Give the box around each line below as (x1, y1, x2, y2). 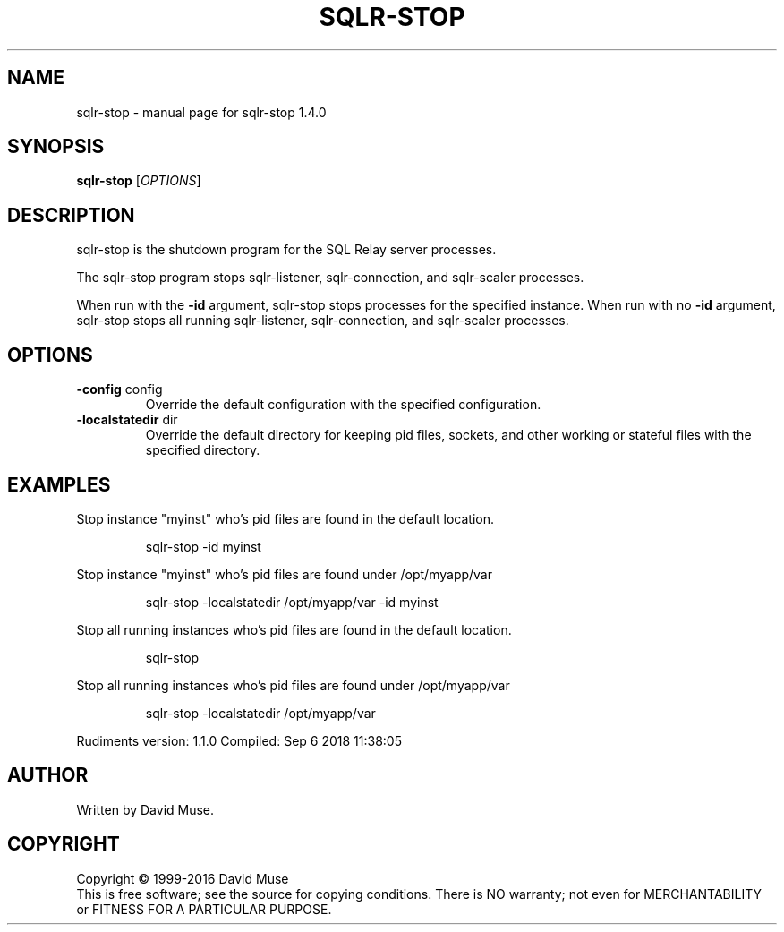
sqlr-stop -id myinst (145, 538, 261, 554)
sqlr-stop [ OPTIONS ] (76, 173, 201, 189)
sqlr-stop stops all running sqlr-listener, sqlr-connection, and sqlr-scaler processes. (76, 312, 569, 329)
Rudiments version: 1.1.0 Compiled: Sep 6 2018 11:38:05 (76, 732, 402, 748)
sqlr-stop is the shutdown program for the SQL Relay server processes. (76, 242, 497, 258)
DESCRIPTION (7, 203, 135, 227)
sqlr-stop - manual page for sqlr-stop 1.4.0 (76, 104, 327, 120)
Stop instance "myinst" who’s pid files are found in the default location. (76, 510, 494, 526)
